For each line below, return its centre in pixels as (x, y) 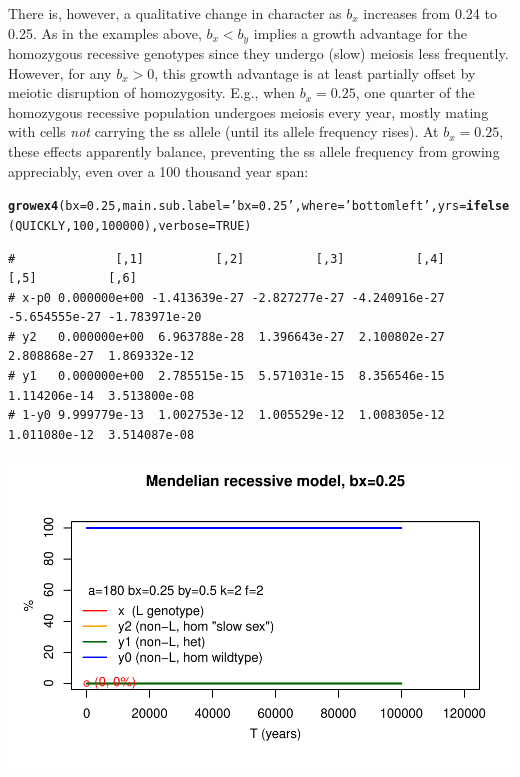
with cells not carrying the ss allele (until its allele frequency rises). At (223, 131)
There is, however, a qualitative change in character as (175, 13)
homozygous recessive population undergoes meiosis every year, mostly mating (248, 111)
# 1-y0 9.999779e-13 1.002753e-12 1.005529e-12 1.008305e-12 (226, 415)
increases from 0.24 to (430, 13)
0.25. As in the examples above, (105, 32)
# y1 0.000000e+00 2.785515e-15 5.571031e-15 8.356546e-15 (226, 376)
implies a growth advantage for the (360, 32)
